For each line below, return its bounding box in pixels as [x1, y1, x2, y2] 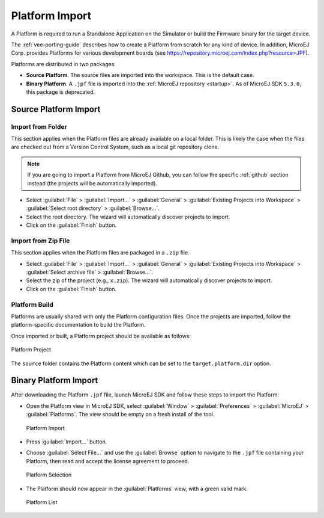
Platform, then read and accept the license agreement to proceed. [26, 457, 190, 464]
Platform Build [11, 300, 53, 309]
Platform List [26, 499, 58, 505]
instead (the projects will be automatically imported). [27, 179, 157, 187]
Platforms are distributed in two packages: [11, 60, 116, 67]
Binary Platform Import [11, 375, 98, 386]
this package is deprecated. [26, 88, 95, 96]
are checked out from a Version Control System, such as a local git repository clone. [11, 143, 220, 150]
